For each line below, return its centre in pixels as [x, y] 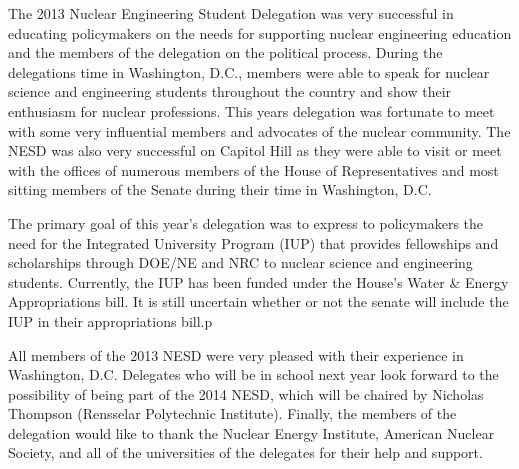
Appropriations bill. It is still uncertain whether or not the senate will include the [258, 301]
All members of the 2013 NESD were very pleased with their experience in [236, 354]
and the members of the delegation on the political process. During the [225, 52]
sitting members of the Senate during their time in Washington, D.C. [220, 189]
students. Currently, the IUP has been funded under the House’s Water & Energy [258, 281]
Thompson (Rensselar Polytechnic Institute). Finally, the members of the [232, 413]
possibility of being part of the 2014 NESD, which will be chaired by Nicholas [246, 393]
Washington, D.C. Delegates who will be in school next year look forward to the [253, 374]
